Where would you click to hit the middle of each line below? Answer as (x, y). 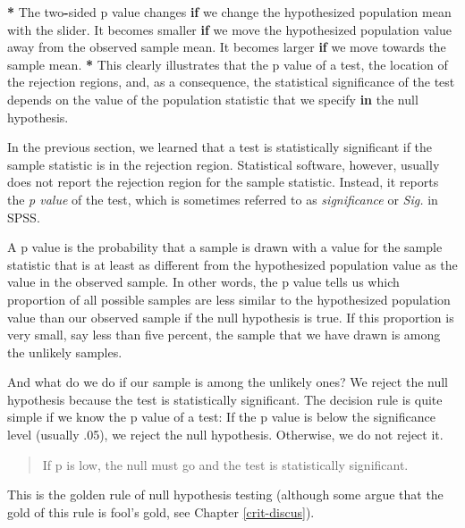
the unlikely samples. (65, 352)
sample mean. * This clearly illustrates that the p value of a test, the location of (228, 64)
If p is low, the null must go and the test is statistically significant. (225, 464)
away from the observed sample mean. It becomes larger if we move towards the (227, 47)
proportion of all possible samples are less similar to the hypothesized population (229, 299)
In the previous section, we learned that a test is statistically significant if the (220, 147)
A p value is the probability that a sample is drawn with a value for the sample (225, 247)
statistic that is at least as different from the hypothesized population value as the (232, 264)
